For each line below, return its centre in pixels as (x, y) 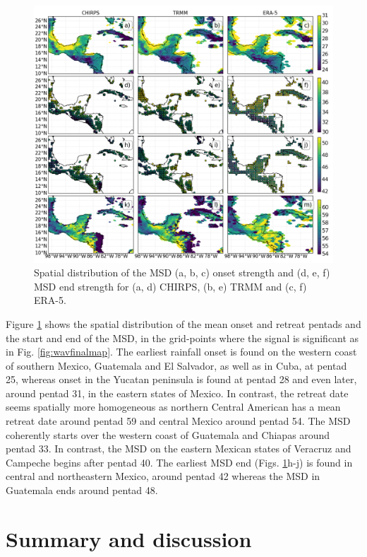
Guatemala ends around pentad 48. (82, 490)
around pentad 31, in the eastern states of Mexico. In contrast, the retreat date (177, 393)
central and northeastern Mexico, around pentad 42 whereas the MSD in (163, 476)
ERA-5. (50, 300)
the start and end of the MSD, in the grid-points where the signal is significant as (182, 338)
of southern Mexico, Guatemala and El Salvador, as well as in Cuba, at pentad (176, 365)
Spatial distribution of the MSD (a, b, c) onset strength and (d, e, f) (182, 272)
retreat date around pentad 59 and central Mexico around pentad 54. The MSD (178, 421)
